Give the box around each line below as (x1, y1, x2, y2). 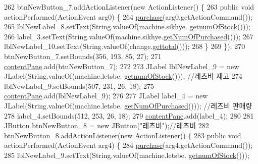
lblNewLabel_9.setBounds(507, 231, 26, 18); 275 (4, 80, 154, 91)
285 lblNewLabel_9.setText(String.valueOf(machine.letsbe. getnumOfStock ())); (4, 149, 249, 160)
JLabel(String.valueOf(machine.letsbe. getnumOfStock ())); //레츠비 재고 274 (4, 71, 242, 81)
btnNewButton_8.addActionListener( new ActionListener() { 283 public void (4, 130, 241, 140)
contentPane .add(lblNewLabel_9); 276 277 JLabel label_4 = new (4, 90, 208, 101)
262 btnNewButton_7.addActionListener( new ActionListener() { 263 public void (4, 2, 254, 12)
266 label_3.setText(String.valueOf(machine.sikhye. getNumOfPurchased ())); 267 (4, 31, 253, 41)
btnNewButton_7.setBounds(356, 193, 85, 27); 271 (4, 50, 162, 61)
